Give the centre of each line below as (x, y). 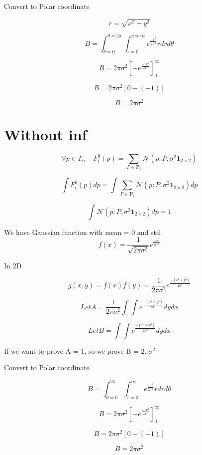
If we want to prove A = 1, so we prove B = (71, 350)
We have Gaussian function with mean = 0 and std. (83, 232)
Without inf (46, 134)
